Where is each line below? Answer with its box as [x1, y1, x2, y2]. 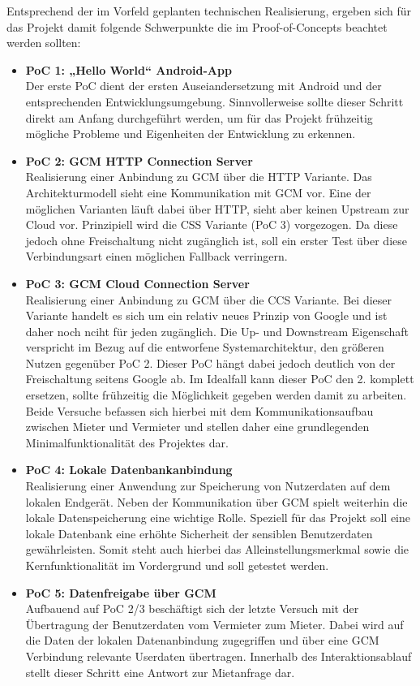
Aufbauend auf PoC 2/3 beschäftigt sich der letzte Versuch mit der [25, 600, 359, 617]
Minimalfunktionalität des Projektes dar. [25, 434, 229, 451]
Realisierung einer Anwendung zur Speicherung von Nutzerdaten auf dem [25, 477, 391, 494]
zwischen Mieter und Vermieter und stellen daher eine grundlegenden [25, 418, 370, 435]
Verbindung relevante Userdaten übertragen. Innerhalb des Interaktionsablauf [25, 647, 412, 664]
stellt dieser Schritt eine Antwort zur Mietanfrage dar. [25, 663, 295, 680]
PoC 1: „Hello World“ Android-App [25, 61, 232, 78]
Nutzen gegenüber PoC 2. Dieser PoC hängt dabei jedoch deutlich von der [25, 354, 396, 371]
